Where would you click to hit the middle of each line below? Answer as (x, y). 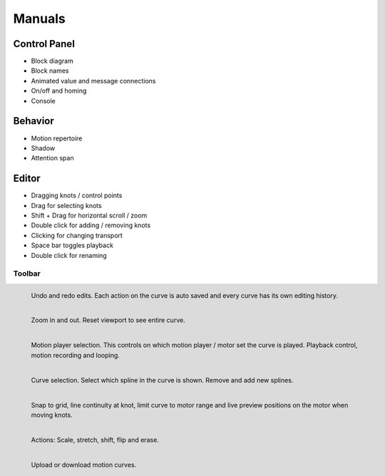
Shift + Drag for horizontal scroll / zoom (89, 215)
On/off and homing (59, 91)
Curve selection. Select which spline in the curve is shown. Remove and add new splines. (162, 380)
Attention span (52, 158)
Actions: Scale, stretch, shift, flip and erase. (95, 440)
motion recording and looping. (76, 355)
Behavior (34, 121)
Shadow (43, 148)
